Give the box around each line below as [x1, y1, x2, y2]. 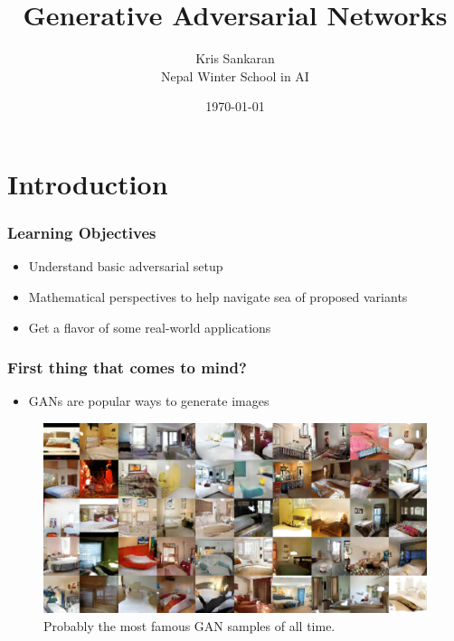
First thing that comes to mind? [7, 356, 247, 379]
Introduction [7, 165, 168, 202]
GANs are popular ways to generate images [28, 391, 270, 410]
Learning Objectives [7, 222, 156, 244]
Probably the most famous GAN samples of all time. [43, 617, 336, 636]
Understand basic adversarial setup [28, 257, 223, 276]
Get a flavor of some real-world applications [28, 317, 271, 336]
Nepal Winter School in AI [161, 66, 309, 85]
